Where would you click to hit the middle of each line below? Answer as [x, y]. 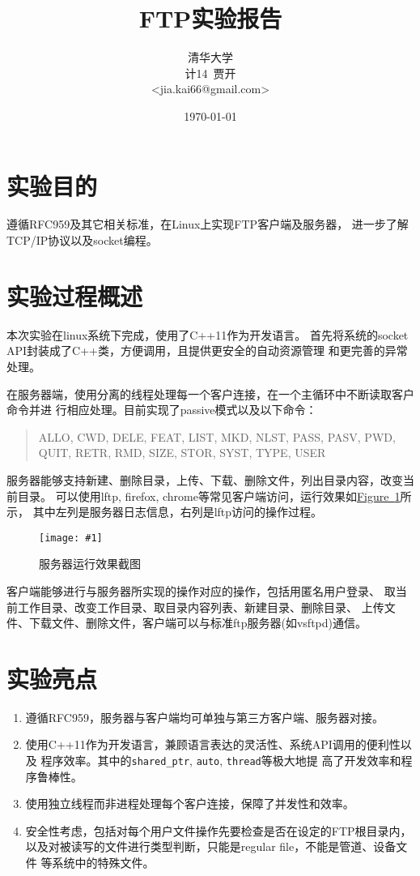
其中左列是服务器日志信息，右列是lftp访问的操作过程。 [178, 512]
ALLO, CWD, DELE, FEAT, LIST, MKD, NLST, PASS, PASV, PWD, [217, 436]
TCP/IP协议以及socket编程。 [82, 240]
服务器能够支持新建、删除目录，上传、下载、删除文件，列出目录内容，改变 [205, 479]
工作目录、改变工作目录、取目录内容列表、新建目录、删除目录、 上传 [201, 607]
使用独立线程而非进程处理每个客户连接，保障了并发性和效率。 [190, 803]
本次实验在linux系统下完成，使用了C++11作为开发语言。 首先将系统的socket [208, 334]
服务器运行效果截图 [90, 564]
